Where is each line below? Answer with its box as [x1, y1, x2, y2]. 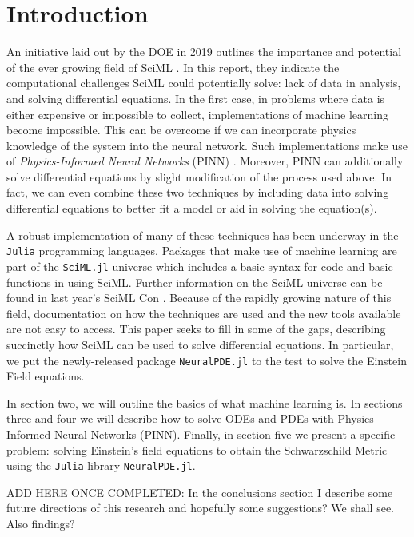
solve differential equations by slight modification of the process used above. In [6, 168, 392, 185]
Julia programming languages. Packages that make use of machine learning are [6, 242, 397, 259]
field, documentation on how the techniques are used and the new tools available [6, 304, 401, 321]
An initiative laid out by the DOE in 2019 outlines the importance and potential [6, 43, 402, 60]
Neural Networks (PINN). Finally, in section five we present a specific [54, 425, 396, 442]
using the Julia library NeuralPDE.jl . [6, 457, 196, 474]
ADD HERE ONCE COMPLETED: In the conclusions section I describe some [6, 483, 393, 500]
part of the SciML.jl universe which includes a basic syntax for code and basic [6, 257, 393, 274]
